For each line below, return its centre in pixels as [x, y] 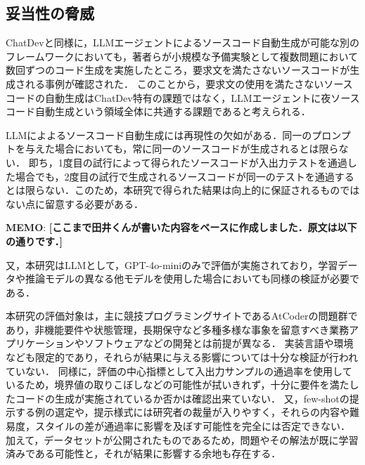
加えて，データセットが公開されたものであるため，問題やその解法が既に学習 [182, 439]
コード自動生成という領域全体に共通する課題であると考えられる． [158, 111]
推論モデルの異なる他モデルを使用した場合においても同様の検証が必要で [192, 279]
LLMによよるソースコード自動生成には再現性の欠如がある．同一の [159, 135]
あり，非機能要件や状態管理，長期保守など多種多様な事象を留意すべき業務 [178, 329]
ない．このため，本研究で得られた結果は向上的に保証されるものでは [202, 190]
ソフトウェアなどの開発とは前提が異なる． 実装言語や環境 [219, 343]
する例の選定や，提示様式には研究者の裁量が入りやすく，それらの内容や [182, 412]
